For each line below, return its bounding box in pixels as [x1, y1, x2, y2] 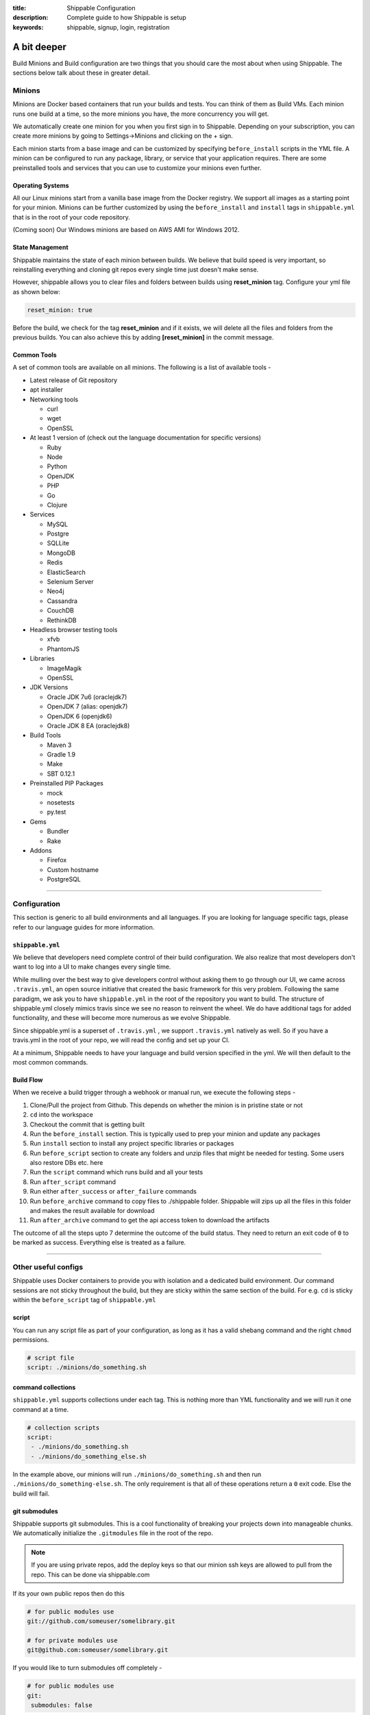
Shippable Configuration [66, 4, 136, 12]
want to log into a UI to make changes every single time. [12, 962, 171, 971]
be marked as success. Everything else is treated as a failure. [12, 1238, 186, 1246]
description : [12, 14, 49, 22]
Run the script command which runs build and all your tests [29, 1168, 203, 1176]
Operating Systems [12, 181, 69, 189]
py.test [47, 808, 66, 816]
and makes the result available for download [29, 1207, 155, 1215]
